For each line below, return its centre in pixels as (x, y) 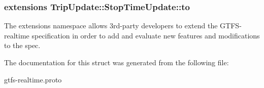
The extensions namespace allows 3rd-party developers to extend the (111, 26)
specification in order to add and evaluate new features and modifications (146, 35)
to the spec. (22, 45)
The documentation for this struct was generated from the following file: (117, 62)
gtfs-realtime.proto (33, 79)
